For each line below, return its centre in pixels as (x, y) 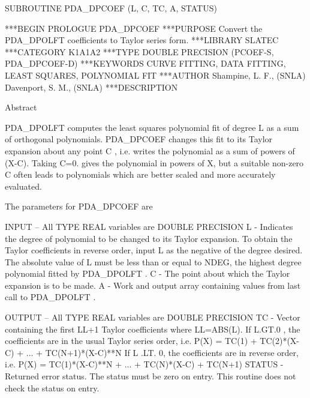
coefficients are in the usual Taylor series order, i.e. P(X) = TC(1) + (131, 341)
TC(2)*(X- (280, 341)
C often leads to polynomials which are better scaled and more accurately (140, 174)
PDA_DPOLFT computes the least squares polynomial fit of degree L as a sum (152, 127)
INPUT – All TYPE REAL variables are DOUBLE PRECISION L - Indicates (149, 226)
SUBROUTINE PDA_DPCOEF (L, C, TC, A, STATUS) (111, 8)
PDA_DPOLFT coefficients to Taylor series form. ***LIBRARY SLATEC (142, 40)
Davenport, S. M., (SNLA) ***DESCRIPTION (91, 87)
